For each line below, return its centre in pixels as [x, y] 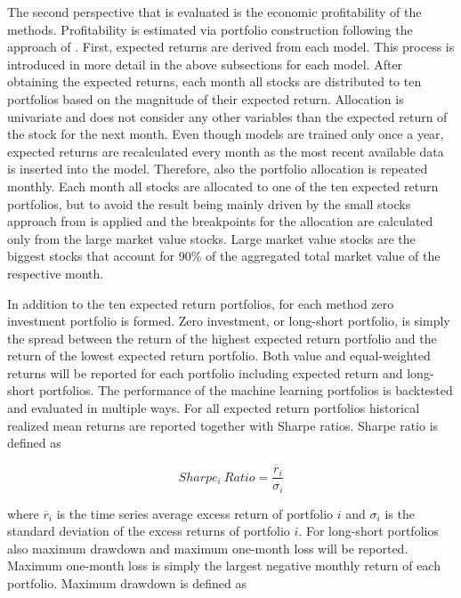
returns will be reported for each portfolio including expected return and [205, 372]
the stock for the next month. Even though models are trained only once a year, [226, 134]
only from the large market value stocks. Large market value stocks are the [211, 238]
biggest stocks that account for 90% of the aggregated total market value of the [224, 256]
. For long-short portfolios [368, 531]
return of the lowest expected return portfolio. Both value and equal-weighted [219, 356]
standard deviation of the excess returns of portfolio [149, 531]
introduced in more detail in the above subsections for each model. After [205, 64]
